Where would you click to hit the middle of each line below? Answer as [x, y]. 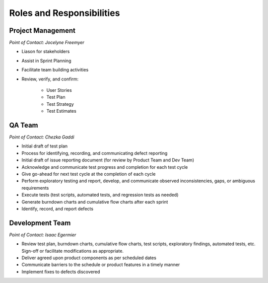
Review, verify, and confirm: [50, 79]
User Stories [59, 90]
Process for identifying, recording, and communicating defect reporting [95, 153]
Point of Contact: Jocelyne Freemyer [47, 43]
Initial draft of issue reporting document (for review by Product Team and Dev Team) [108, 160]
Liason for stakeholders [46, 52]
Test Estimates [61, 111]
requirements [35, 188]
